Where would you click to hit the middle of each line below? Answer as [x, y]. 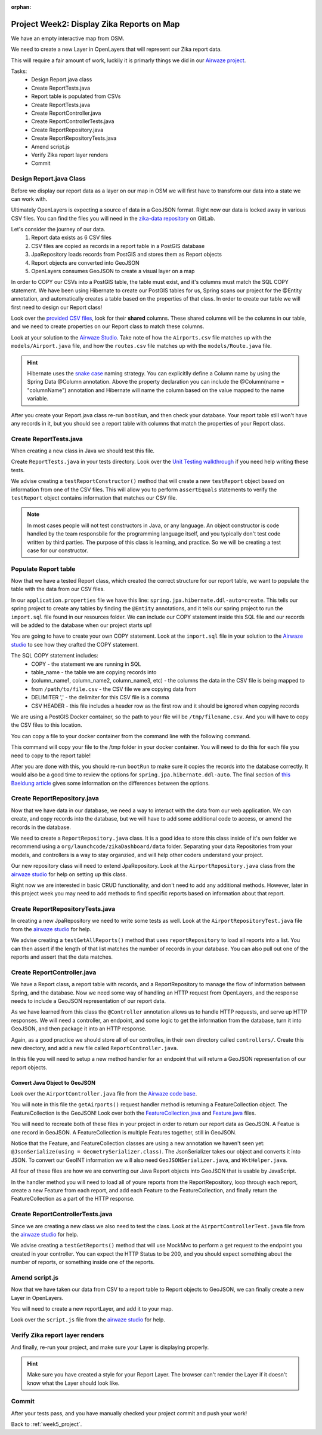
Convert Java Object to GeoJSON [53, 1082]
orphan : [21, 7]
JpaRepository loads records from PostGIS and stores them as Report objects [126, 255]
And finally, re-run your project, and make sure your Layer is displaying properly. [110, 1347]
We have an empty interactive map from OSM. [68, 38]
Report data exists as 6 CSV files [71, 238]
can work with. [29, 199]
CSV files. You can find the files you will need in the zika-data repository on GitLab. [113, 218]
